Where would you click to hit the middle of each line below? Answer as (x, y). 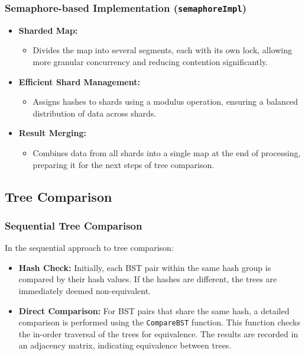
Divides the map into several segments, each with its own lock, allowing (163, 50)
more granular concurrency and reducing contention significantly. (150, 61)
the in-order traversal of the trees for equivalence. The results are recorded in (158, 333)
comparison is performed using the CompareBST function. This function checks (159, 322)
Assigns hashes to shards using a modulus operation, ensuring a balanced (166, 101)
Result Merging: (52, 133)
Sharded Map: (48, 30)
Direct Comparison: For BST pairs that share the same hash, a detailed (154, 310)
